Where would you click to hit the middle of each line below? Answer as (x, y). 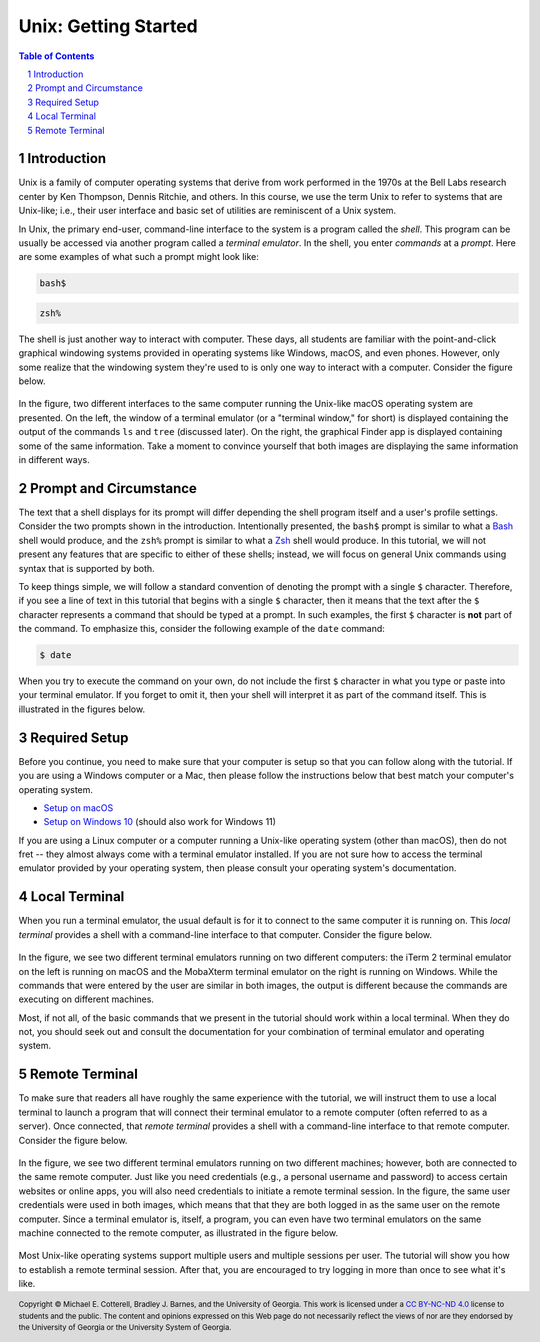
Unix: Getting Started (108, 26)
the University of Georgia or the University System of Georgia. (125, 1328)
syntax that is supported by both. (86, 568)
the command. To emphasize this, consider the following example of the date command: (201, 629)
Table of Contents (56, 56)
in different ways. (54, 460)
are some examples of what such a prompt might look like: (139, 257)
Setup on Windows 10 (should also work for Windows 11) (160, 822)
